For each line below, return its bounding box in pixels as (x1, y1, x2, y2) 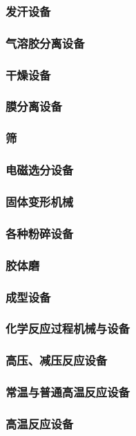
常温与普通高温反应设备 (6, 383, 130, 401)
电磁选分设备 (6, 161, 74, 179)
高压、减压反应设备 (6, 352, 108, 369)
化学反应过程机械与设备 (6, 320, 130, 337)
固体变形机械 (6, 192, 74, 210)
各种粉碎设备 (6, 224, 74, 242)
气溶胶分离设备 (6, 34, 85, 51)
